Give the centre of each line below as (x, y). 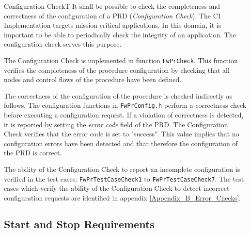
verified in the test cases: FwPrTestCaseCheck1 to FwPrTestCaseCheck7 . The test (124, 178)
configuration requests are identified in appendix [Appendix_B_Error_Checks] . (123, 197)
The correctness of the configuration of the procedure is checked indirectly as (118, 95)
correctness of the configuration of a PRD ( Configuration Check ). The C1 (113, 15)
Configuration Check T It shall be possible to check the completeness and (112, 6)
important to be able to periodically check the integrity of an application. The (120, 34)
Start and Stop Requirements (79, 224)
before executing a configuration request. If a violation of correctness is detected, (124, 115)
